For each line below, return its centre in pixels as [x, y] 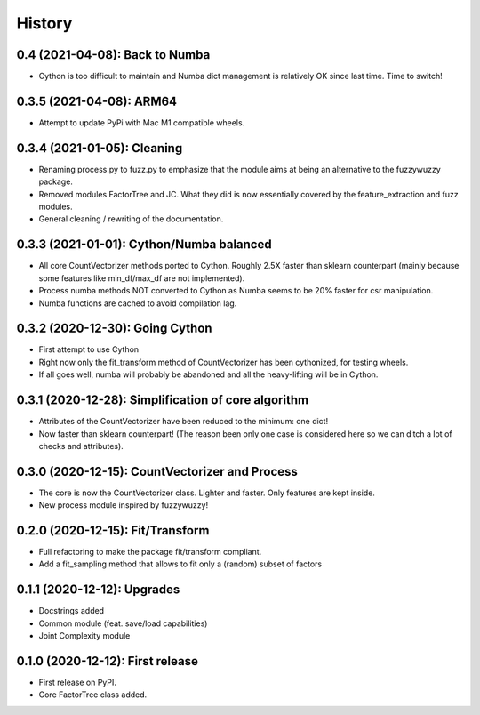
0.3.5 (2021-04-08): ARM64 [97, 101]
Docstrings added [72, 611]
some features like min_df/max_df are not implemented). [142, 278]
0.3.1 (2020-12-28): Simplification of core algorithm [163, 400]
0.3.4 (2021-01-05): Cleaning [100, 148]
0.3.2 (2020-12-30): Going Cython [114, 329]
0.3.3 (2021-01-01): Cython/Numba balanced [144, 245]
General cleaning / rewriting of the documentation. [131, 219]
